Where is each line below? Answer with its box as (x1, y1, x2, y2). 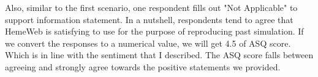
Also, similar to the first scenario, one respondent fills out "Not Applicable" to (5, 1, 298, 13)
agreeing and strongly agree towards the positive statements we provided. (5, 60, 281, 73)
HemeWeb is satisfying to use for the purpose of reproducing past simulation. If (5, 25, 304, 38)
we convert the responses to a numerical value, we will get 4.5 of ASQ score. (5, 36, 291, 49)
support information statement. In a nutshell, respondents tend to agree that (5, 13, 293, 25)
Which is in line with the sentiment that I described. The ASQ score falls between (5, 49, 314, 61)
